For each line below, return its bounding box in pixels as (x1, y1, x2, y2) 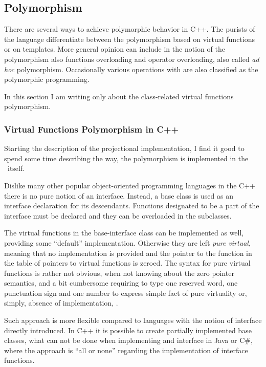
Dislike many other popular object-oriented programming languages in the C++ (4, 180, 255, 190)
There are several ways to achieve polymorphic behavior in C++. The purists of (4, 24, 255, 34)
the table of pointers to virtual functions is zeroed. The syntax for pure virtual (4, 257, 251, 268)
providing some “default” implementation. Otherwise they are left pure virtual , (4, 237, 251, 248)
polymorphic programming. (4, 74, 90, 84)
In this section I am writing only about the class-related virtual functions (4, 91, 234, 101)
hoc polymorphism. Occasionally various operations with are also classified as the (4, 63, 258, 74)
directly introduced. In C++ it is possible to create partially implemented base (4, 325, 252, 335)
